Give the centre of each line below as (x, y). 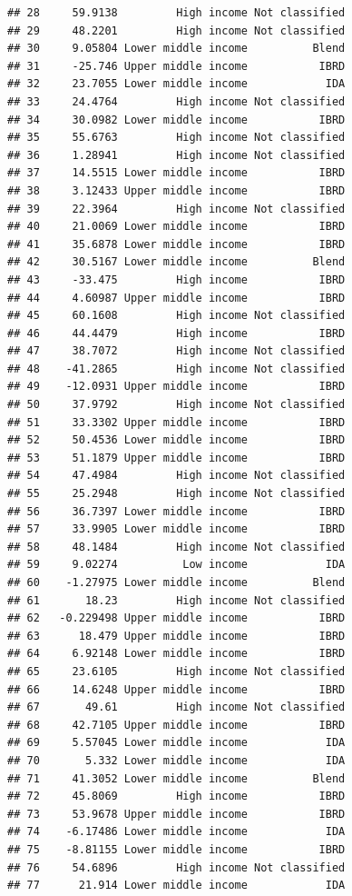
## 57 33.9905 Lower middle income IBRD (176, 529)
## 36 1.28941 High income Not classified (176, 155)
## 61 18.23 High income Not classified (176, 600)
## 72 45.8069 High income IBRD (176, 796)
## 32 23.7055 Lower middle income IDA (176, 84)
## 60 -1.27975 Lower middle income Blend (176, 582)
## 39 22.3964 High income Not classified (176, 209)
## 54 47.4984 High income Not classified (176, 476)
